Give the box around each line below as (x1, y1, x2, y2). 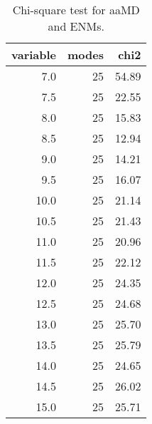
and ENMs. (48, 18, 104, 34)
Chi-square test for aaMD (12, 1, 140, 18)
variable (11, 46, 57, 63)
